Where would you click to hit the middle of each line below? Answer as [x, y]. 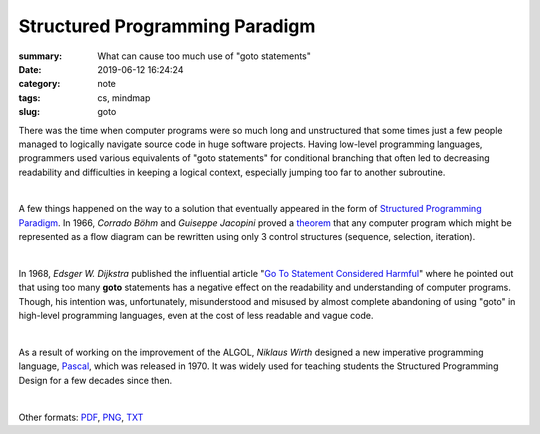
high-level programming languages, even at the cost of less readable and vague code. [196, 316]
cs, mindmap [124, 97]
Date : [30, 69]
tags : [29, 97]
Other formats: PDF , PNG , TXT [81, 417]
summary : [40, 56]
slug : [29, 112]
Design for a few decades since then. [95, 380]
